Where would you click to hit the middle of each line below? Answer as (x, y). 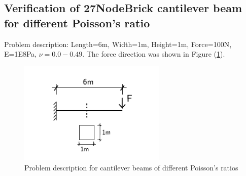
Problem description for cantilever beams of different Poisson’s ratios (131, 167)
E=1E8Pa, (20, 54)
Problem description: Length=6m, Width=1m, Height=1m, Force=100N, (118, 44)
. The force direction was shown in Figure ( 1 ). (154, 54)
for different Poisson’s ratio (77, 23)
